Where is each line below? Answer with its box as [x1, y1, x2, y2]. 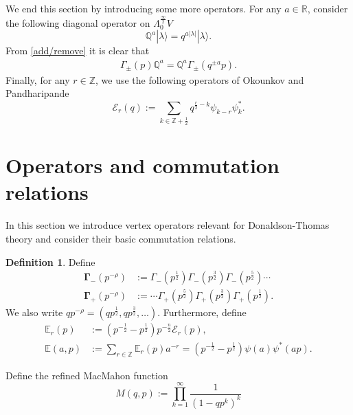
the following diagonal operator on [5, 15, 150, 30]
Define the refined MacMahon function [5, 368, 168, 382]
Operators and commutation [5, 151, 280, 179]
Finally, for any [5, 72, 70, 87]
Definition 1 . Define [5, 254, 95, 269]
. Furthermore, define [157, 305, 247, 319]
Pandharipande [5, 86, 69, 100]
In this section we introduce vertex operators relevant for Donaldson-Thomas [5, 218, 330, 232]
